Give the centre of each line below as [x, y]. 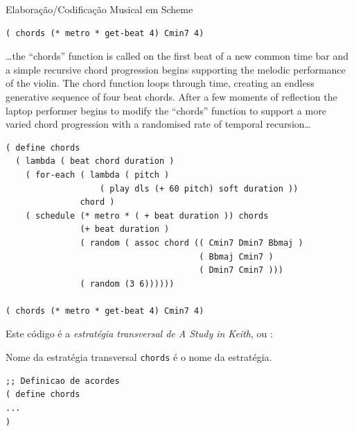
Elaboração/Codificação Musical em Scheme [99, 9]
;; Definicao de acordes [63, 381]
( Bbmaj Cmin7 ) [236, 256]
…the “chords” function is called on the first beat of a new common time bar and [177, 56]
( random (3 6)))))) [127, 284]
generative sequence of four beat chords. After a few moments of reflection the [171, 96]
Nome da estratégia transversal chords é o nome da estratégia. [139, 357]
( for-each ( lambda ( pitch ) [97, 175]
